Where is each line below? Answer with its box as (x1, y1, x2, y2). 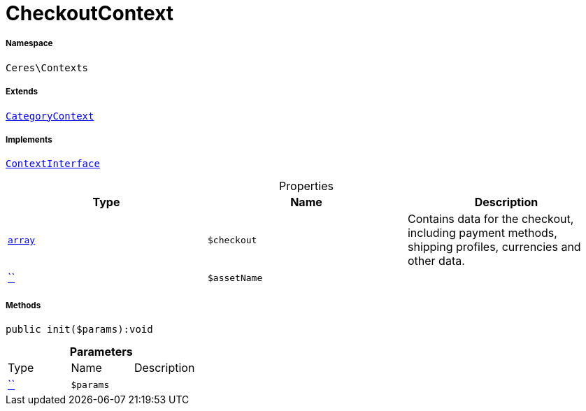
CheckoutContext (6, 1, 174, 25)
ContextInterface (6, 158, 100, 170)
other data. (407, 254, 465, 268)
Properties (279, 179, 334, 194)
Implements (6, 134, 52, 145)
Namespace (6, 38, 53, 49)
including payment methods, (407, 226, 557, 240)
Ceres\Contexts (6, 62, 89, 73)
